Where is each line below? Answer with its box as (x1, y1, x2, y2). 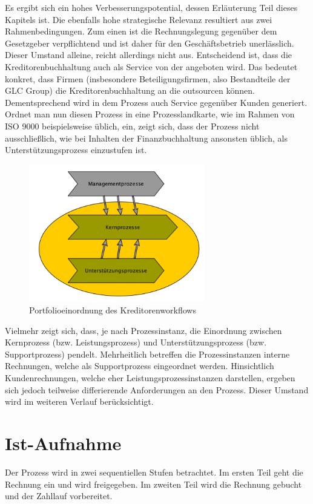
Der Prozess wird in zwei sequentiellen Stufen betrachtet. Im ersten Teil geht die (5, 465, 303, 478)
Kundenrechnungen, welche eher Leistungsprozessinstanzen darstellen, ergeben (5, 371, 295, 384)
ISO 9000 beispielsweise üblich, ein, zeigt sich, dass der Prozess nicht (5, 119, 260, 132)
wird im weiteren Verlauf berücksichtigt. (5, 395, 154, 408)
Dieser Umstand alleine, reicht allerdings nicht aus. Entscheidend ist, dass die (5, 48, 292, 61)
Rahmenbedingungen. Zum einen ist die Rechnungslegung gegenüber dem (5, 25, 277, 38)
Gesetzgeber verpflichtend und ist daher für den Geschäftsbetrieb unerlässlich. (5, 36, 294, 49)
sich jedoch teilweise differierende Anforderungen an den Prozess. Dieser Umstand (5, 383, 309, 396)
